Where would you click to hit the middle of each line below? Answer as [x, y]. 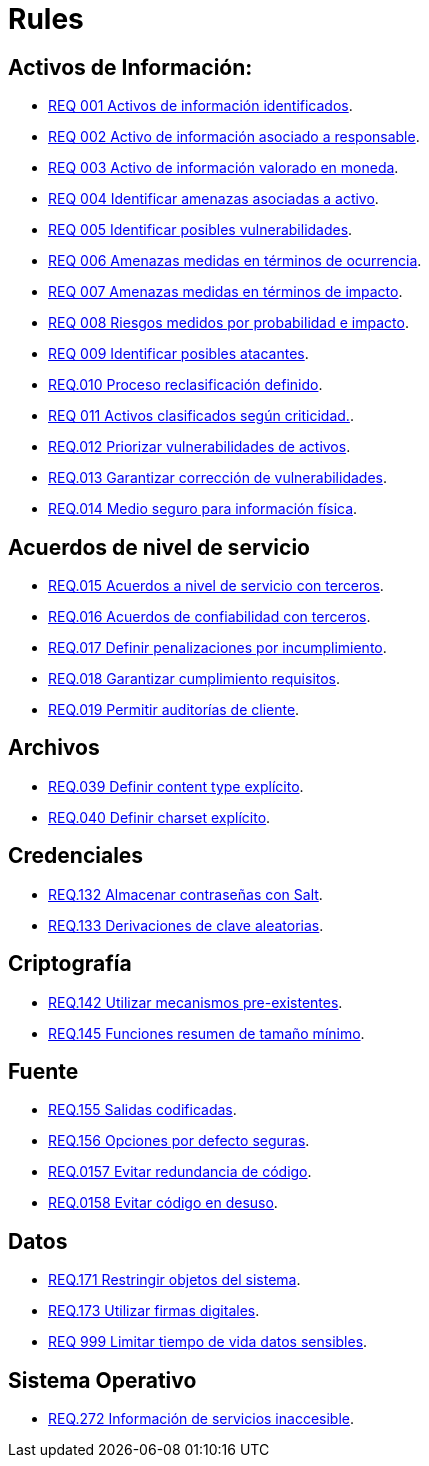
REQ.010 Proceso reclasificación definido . [185, 385]
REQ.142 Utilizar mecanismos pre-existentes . [195, 1002]
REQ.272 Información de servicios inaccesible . [201, 1419]
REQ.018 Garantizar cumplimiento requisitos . [194, 679]
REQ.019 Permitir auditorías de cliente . [174, 710]
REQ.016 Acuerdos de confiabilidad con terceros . [209, 617]
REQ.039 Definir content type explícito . [176, 786]
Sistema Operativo [102, 1380]
